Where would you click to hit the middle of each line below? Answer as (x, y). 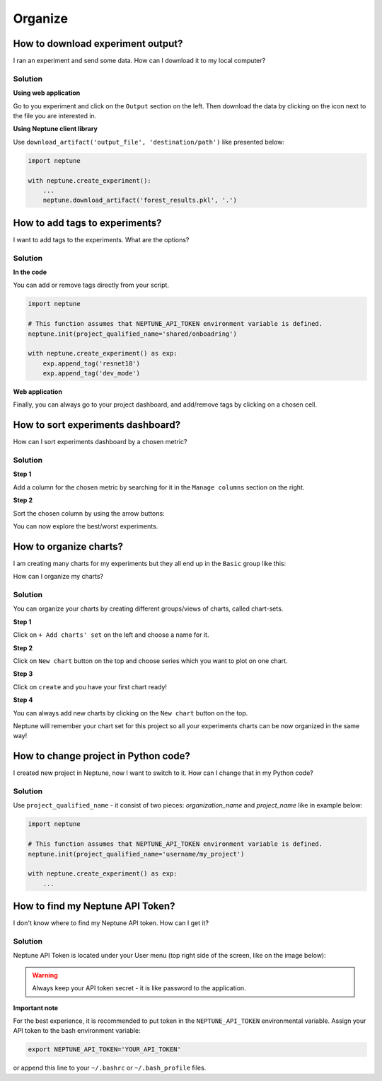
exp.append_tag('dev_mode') (92, 373)
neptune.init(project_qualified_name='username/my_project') (136, 854)
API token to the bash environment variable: (77, 1031)
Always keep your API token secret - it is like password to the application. (139, 988)
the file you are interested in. (55, 115)
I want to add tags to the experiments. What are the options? (101, 239)
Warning (45, 975)
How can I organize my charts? (58, 577)
